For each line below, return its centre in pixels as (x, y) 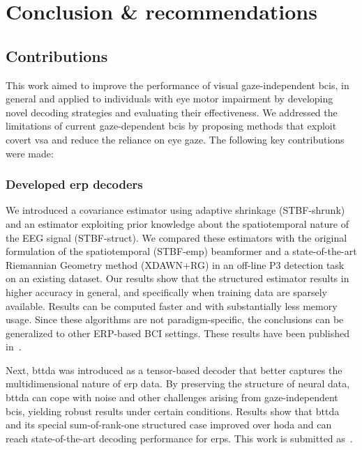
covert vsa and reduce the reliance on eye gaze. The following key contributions (175, 139)
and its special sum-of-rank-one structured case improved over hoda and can (169, 425)
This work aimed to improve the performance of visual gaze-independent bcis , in (178, 85)
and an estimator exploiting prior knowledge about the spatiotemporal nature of (177, 223)
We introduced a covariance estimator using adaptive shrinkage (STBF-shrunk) (175, 210)
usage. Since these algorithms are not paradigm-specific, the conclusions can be (175, 319)
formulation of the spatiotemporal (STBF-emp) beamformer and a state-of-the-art (181, 251)
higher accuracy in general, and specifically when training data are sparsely (166, 292)
